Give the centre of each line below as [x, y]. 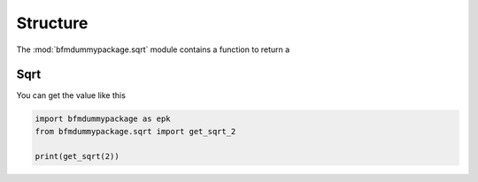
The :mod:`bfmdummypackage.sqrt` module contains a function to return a [153, 49]
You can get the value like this [71, 95]
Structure [52, 23]
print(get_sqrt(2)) [77, 156]
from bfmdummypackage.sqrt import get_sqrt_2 [135, 131]
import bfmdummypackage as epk [103, 119]
